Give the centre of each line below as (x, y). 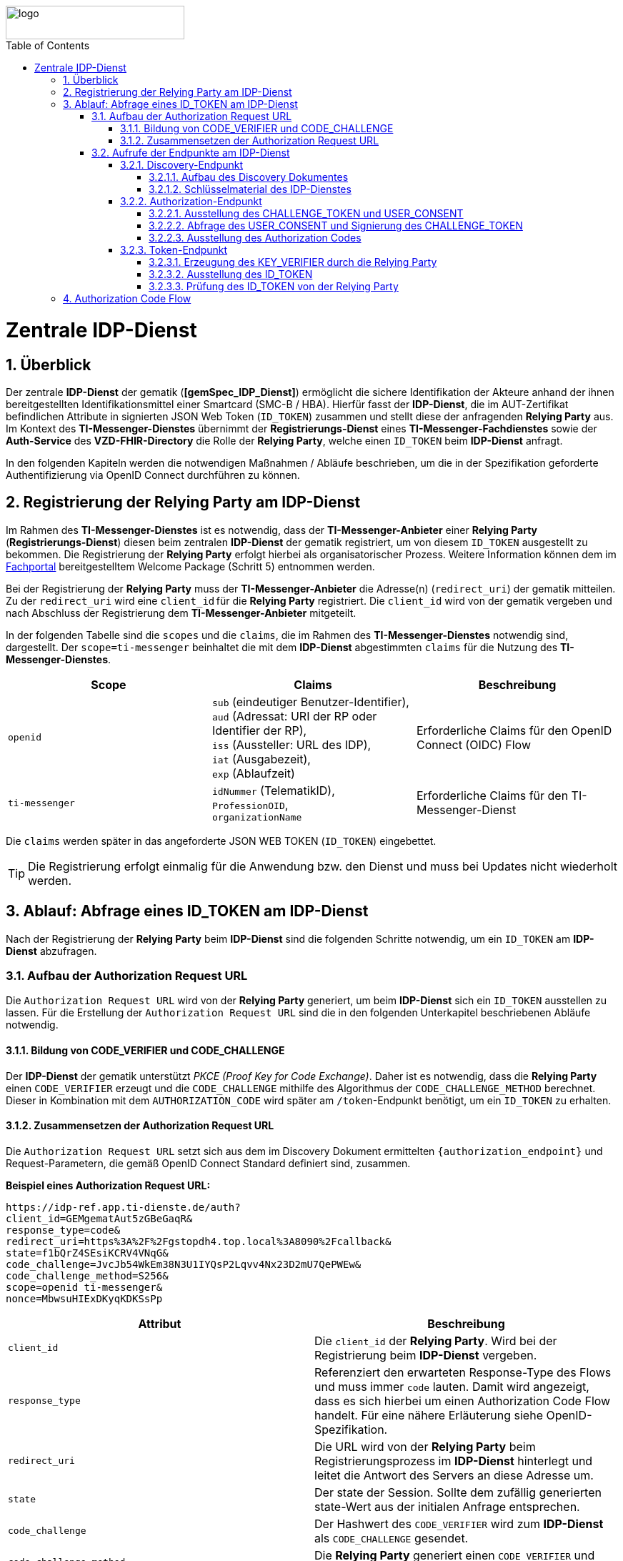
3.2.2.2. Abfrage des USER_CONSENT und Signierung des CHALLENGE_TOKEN (336, 226)
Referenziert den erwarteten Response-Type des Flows (463, 1372)
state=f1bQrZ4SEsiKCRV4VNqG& (87, 1253)
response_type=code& (63, 1230)
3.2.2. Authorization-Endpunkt (191, 201)
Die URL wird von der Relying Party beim (425, 1446)
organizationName (257, 817)
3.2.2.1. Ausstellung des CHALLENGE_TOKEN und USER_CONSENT (306, 213)
